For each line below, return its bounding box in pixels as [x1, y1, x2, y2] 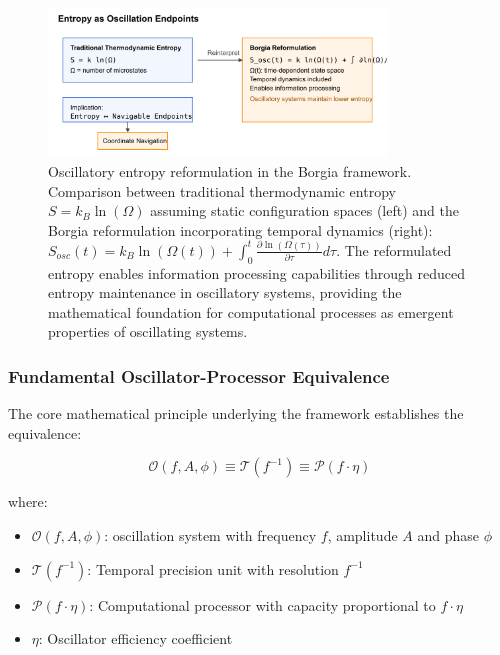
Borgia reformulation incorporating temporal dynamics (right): [48, 219, 433, 240]
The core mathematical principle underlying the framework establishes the [8, 403, 464, 424]
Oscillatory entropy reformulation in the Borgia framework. [48, 160, 412, 181]
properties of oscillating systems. [48, 321, 248, 342]
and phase [417, 525, 480, 546]
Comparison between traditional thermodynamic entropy [48, 180, 396, 201]
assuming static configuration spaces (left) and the [150, 200, 459, 221]
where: [8, 491, 48, 512]
